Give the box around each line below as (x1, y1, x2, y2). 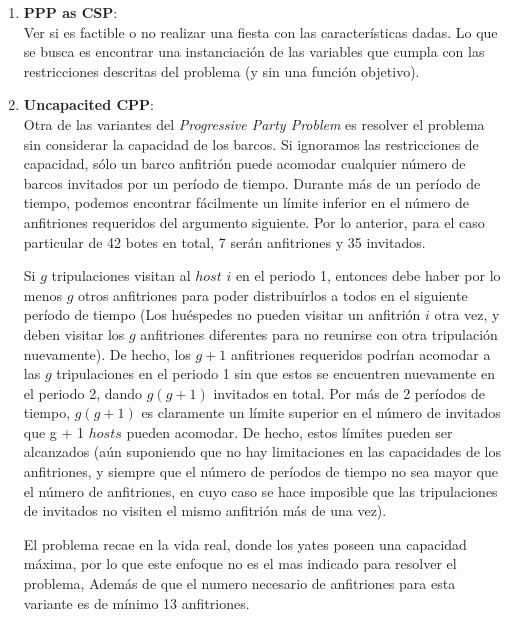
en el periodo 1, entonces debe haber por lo (235, 265, 501, 286)
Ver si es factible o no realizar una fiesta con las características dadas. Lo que (23, 21, 498, 42)
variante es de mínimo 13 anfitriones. (23, 592, 250, 613)
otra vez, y (434, 304, 500, 325)
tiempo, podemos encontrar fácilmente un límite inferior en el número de (23, 192, 469, 213)
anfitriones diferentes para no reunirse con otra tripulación (140, 323, 498, 344)
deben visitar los (23, 323, 125, 344)
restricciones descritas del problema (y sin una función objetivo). (23, 60, 420, 81)
